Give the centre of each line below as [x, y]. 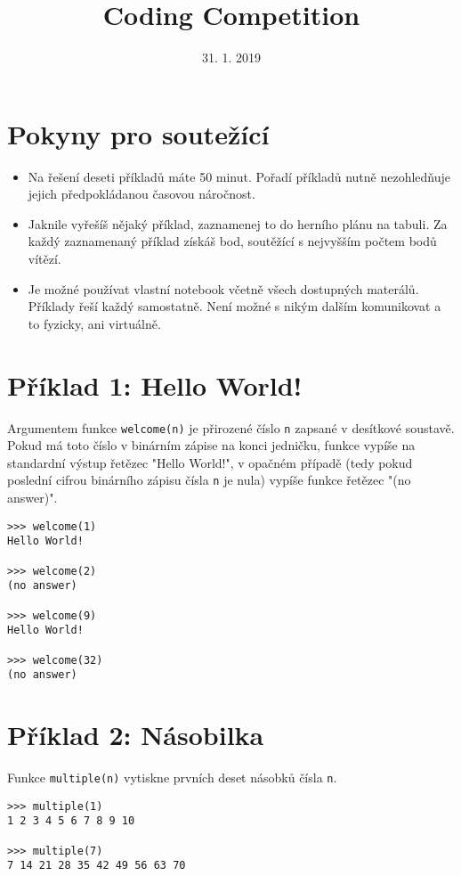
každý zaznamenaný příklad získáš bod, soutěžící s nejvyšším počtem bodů [232, 241]
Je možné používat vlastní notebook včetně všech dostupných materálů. [223, 288]
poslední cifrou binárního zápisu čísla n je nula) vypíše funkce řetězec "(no [209, 480]
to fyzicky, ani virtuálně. [94, 323]
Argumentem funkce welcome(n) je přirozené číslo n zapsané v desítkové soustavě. [231, 427]
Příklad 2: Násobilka [136, 735]
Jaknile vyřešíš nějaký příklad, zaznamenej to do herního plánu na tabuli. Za [238, 223]
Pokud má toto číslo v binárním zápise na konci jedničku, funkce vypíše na [211, 445]
